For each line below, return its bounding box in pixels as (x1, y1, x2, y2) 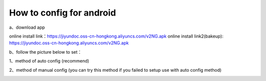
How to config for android (9, 7, 116, 18)
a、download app (9, 24, 45, 30)
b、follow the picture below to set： (9, 49, 82, 55)
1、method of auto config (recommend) (9, 58, 90, 64)
